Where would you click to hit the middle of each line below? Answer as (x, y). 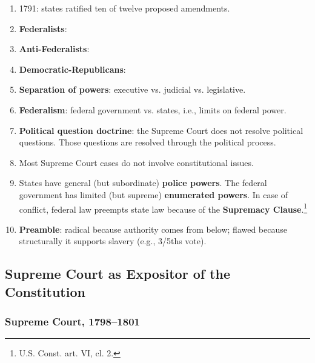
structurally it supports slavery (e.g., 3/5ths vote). (113, 241)
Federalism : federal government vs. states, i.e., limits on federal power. (153, 109)
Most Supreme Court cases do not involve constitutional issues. (136, 162)
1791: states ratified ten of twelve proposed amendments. (124, 8)
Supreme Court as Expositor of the (118, 274)
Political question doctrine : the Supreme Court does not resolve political (161, 130)
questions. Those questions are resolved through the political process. (148, 142)
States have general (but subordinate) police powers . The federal (143, 183)
